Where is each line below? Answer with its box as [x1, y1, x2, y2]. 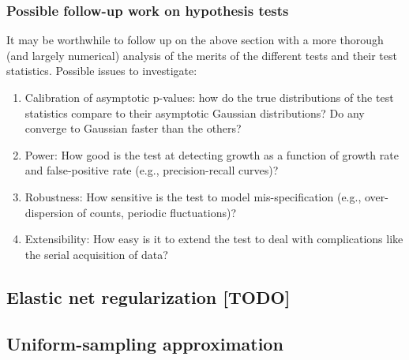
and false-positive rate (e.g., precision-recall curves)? [24, 162, 279, 178]
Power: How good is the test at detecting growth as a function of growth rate [24, 146, 399, 163]
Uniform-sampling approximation [6, 331, 283, 355]
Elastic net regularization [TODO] [6, 284, 291, 309]
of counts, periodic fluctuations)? [77, 204, 236, 220]
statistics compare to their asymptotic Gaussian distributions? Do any [24, 104, 365, 121]
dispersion [24, 204, 74, 220]
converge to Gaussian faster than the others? [24, 120, 242, 137]
